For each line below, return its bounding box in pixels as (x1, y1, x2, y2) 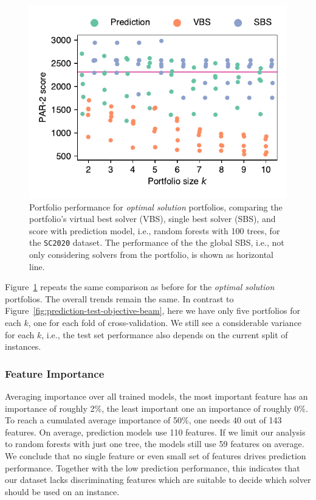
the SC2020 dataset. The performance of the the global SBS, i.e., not (29, 236, 284, 249)
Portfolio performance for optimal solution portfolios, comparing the (29, 200, 283, 213)
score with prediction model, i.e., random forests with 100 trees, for (29, 224, 280, 237)
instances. (5, 340, 41, 353)
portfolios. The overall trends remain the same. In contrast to (5, 292, 234, 305)
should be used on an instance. (5, 485, 120, 498)
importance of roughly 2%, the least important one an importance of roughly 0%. (5, 401, 308, 414)
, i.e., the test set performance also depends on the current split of (41, 328, 288, 341)
